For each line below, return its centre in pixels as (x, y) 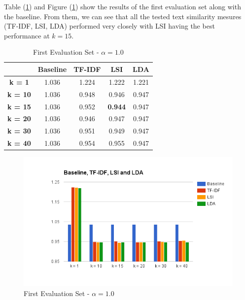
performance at (27, 35)
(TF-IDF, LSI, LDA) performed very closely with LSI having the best (109, 26)
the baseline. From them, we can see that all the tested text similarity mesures (123, 16)
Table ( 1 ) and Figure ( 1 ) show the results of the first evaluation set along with (122, 6)
